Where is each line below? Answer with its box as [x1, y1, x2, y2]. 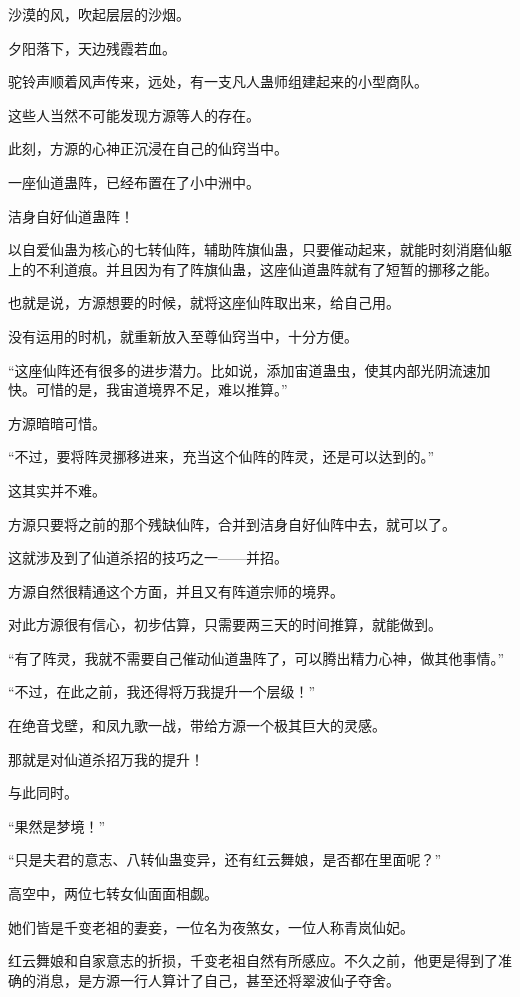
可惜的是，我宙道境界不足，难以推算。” [35, 379, 288, 400]
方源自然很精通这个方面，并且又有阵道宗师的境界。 [8, 580, 344, 601]
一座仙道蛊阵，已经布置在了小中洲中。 [8, 171, 260, 192]
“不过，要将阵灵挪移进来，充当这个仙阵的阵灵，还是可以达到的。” [8, 446, 435, 467]
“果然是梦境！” [8, 815, 106, 836]
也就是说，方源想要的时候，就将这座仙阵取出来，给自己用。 [8, 292, 400, 313]
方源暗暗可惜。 [8, 412, 106, 433]
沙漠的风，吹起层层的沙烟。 [8, 4, 190, 24]
